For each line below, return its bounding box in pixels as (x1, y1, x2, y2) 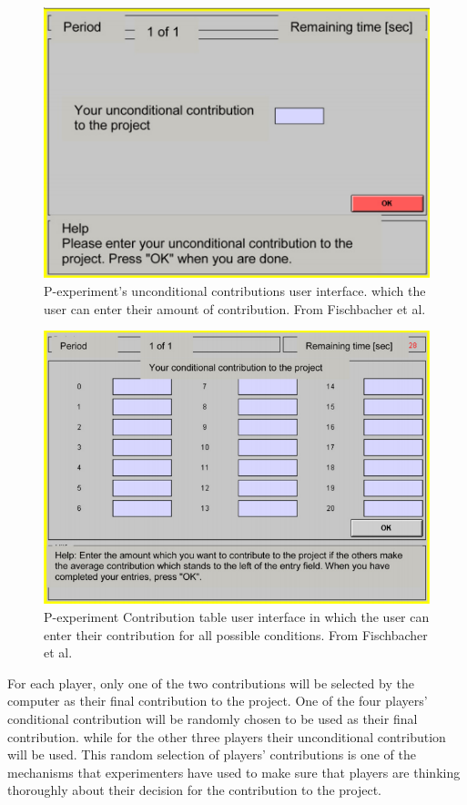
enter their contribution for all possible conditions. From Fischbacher (44, 625, 428, 644)
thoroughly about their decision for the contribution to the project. (7, 780, 382, 800)
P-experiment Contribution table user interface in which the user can (44, 606, 430, 626)
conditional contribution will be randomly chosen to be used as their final (7, 708, 418, 728)
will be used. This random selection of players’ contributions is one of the (7, 745, 416, 764)
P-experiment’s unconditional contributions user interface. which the (44, 281, 426, 301)
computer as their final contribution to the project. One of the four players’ (7, 691, 428, 710)
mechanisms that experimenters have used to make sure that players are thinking (7, 762, 461, 781)
